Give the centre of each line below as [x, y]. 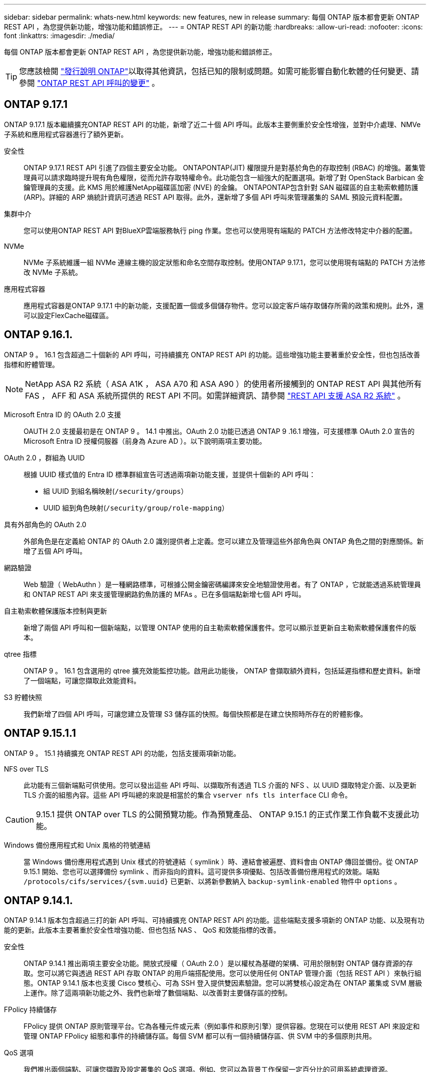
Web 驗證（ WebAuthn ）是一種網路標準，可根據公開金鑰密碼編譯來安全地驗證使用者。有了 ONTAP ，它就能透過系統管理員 [222, 584]
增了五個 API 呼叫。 [55, 551]
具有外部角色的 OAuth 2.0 [45, 524]
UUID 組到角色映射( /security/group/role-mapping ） [136, 508]
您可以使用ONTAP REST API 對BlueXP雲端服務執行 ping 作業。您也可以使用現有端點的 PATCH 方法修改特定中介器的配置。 [220, 230]
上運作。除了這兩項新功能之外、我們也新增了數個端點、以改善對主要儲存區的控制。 [158, 993]
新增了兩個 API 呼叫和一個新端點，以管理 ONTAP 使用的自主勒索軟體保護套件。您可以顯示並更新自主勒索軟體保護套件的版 [220, 627]
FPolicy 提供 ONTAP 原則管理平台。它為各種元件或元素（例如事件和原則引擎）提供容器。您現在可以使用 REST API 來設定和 [222, 1026]
